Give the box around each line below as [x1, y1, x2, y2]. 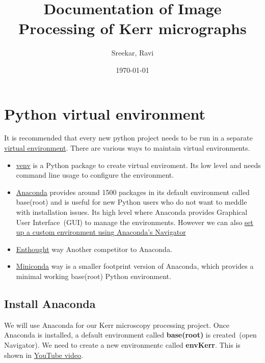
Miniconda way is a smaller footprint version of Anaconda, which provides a [16, 261, 254, 271]
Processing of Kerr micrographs [18, 18, 247, 39]
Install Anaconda [4, 295, 96, 311]
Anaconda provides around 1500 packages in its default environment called [16, 186, 250, 197]
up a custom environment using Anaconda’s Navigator [16, 227, 186, 237]
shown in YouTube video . [4, 349, 83, 360]
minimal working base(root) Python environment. [16, 270, 171, 281]
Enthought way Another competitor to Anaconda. [16, 243, 172, 254]
